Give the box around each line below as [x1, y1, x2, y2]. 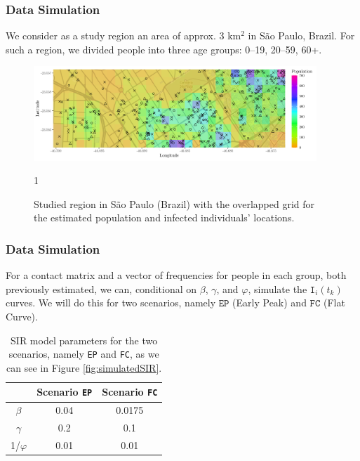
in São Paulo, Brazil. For [248, 28, 355, 43]
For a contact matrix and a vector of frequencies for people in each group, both [6, 268, 347, 283]
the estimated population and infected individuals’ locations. [34, 210, 295, 225]
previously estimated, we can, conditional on [6, 281, 197, 296]
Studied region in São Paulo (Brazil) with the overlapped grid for [34, 196, 315, 211]
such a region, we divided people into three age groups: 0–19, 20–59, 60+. [6, 41, 322, 56]
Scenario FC [102, 384, 158, 399]
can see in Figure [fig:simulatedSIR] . [6, 360, 162, 375]
